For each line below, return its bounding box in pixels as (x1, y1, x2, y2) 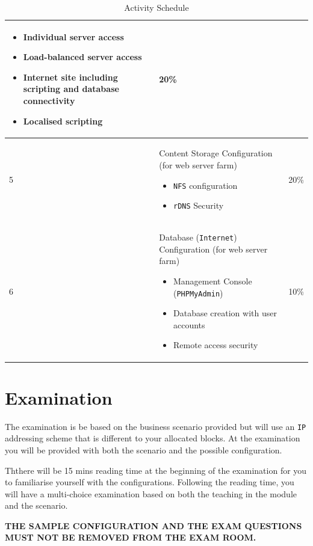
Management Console (173, 275, 252, 287)
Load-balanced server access (23, 51, 142, 63)
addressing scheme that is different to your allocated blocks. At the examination (5, 432, 300, 444)
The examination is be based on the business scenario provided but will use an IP (5, 420, 306, 432)
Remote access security (173, 339, 258, 351)
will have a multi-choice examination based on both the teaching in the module (5, 487, 297, 500)
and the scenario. (5, 499, 68, 512)
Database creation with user (173, 307, 277, 319)
